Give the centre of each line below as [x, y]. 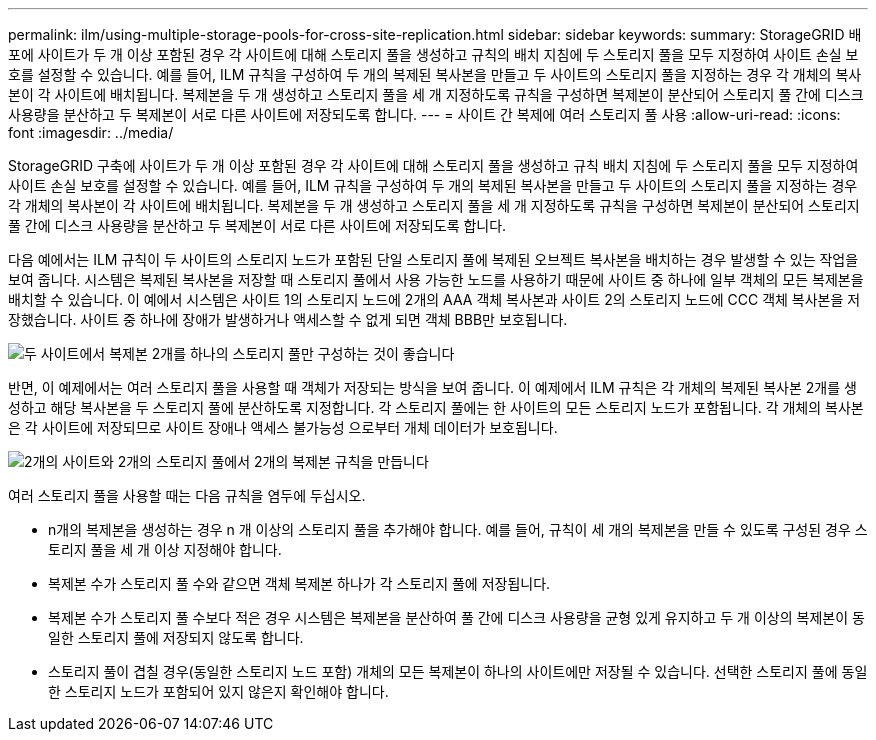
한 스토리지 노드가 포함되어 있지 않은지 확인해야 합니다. [218, 691]
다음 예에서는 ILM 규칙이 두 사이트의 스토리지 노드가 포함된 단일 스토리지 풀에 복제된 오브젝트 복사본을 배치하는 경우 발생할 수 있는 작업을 [433, 259]
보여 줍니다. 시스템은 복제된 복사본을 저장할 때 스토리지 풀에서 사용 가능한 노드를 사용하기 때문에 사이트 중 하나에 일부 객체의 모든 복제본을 [436, 279]
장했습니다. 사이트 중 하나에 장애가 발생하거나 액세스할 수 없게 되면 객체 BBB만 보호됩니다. [288, 319]
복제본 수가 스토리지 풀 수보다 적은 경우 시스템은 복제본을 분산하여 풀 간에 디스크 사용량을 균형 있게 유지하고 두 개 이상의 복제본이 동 [456, 617]
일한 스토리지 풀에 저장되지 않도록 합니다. [176, 637]
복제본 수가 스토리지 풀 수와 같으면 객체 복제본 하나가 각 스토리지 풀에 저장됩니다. [299, 583]
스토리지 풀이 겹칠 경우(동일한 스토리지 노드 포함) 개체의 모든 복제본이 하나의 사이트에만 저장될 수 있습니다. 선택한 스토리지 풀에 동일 [458, 671]
